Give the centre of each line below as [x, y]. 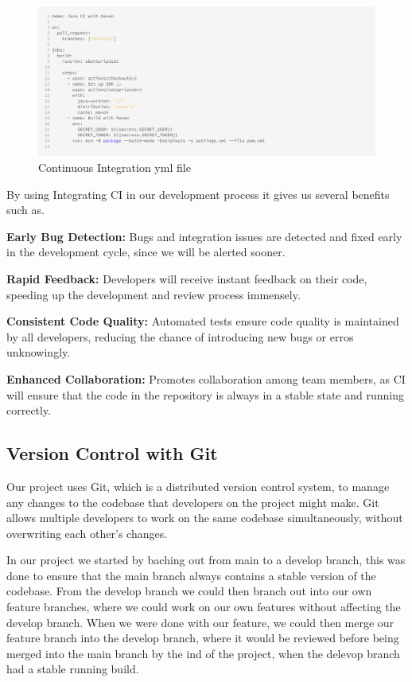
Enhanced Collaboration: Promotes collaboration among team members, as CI [206, 378]
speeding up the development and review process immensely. [154, 294]
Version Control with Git [112, 453]
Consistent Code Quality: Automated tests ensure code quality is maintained [203, 321]
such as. [25, 210]
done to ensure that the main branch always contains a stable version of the [191, 575]
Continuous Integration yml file [115, 167]
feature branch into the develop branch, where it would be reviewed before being [203, 638]
